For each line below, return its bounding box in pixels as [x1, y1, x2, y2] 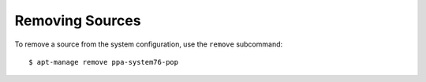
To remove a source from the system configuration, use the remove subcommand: [14, 39, 283, 49]
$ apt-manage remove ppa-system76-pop [28, 58, 179, 66]
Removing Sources [14, 12, 141, 29]
